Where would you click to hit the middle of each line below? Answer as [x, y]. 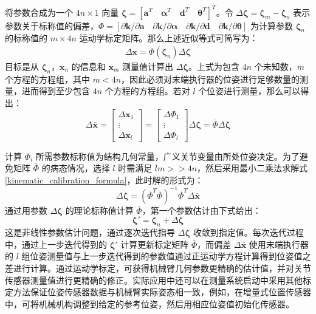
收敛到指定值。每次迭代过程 [248, 232]
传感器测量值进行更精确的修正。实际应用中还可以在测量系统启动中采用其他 [154, 280]
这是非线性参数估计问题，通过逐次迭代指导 [90, 232]
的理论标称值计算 [99, 210]
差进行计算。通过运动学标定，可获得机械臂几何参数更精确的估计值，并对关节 [158, 268]
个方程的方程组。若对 [147, 91]
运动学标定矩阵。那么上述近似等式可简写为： [169, 38]
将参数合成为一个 [39, 12]
